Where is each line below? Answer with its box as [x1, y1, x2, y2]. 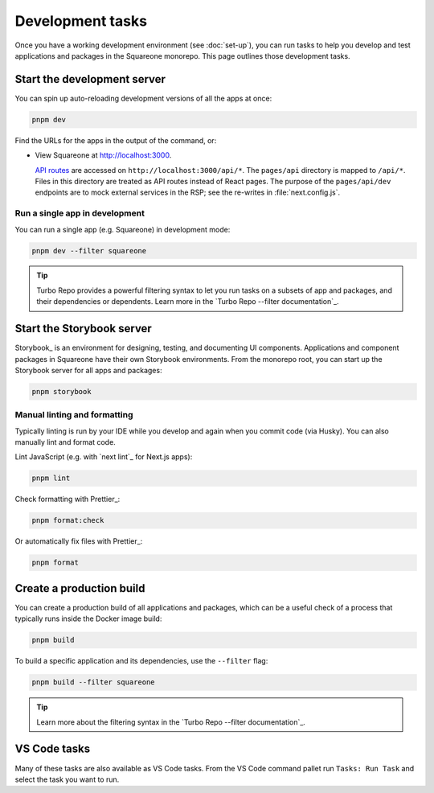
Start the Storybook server [14, 322, 152, 335]
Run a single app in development [14, 207, 145, 219]
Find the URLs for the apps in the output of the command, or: [14, 135, 217, 145]
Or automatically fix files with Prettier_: [14, 536, 143, 546]
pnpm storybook [31, 387, 92, 396]
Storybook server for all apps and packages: [14, 365, 162, 375]
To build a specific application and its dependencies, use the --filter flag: [14, 656, 268, 666]
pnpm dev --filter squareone [31, 246, 147, 255]
